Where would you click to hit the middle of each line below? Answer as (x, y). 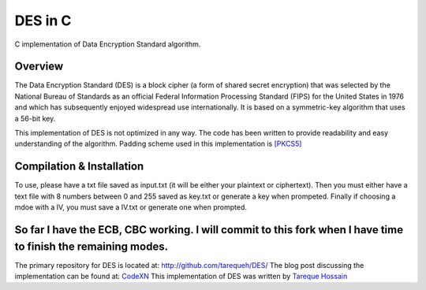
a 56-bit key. (35, 118)
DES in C (43, 20)
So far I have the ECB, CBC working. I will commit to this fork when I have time (209, 230)
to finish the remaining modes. (92, 246)
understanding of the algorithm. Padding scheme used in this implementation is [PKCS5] (158, 144)
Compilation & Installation (79, 167)
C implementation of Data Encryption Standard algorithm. (108, 44)
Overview (39, 67)
